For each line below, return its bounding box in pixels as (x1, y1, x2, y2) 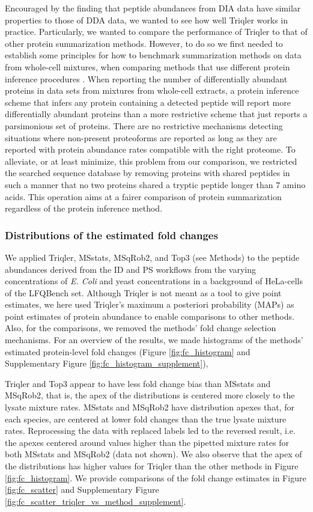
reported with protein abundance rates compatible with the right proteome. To (5, 143, 296, 156)
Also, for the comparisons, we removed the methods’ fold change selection (5, 322, 276, 334)
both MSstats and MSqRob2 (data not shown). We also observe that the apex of (5, 448, 302, 460)
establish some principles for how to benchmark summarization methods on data (5, 49, 302, 61)
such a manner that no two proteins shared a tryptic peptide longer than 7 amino (5, 178, 306, 190)
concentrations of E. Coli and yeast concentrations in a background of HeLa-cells (5, 275, 303, 287)
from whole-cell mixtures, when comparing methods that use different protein (5, 60, 290, 73)
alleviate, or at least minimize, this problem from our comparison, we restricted (5, 154, 297, 167)
